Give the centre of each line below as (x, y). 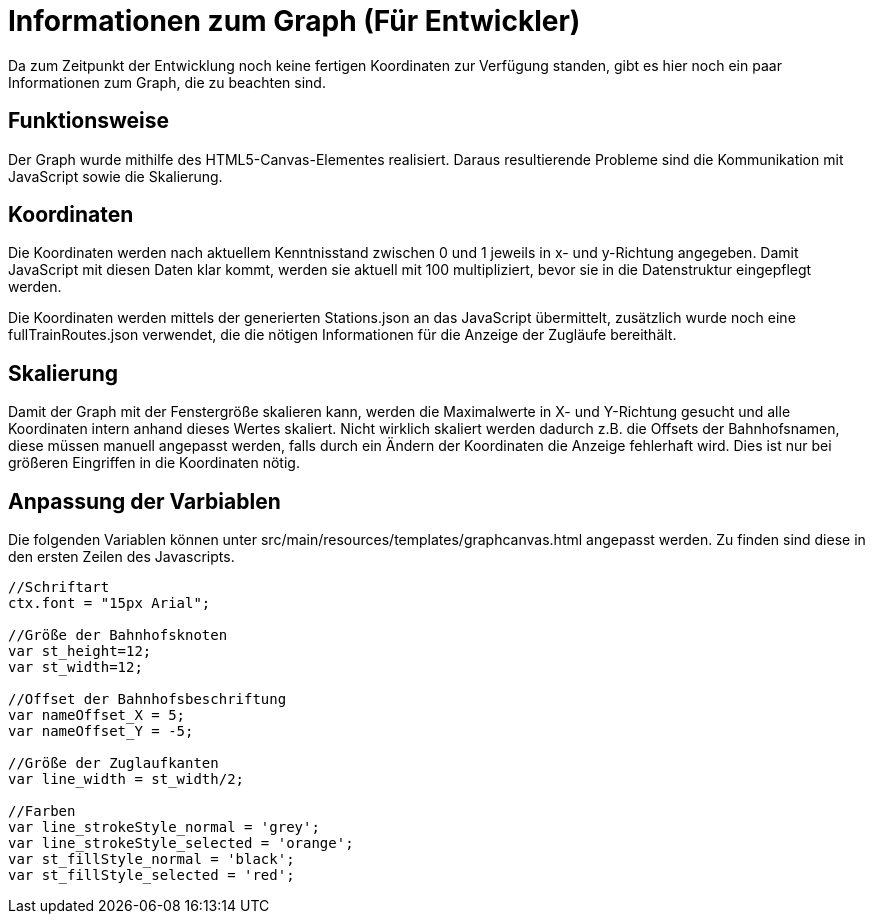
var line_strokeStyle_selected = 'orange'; (181, 843)
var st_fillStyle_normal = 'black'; (151, 859)
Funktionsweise (89, 121)
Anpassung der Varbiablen (144, 501)
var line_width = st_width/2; (126, 779)
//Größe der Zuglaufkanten (113, 763)
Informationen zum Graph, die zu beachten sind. (167, 82)
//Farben (42, 811)
